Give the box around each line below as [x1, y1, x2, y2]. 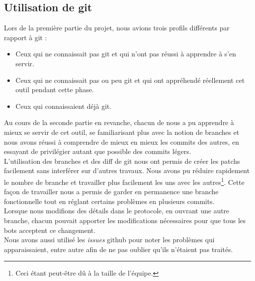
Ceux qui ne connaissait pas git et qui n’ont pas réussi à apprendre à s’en [15, 49, 236, 59]
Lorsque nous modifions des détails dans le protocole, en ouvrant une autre [4, 205, 229, 216]
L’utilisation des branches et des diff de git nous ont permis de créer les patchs [4, 155, 240, 166]
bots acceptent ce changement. [4, 225, 96, 235]
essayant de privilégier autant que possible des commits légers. [4, 146, 191, 156]
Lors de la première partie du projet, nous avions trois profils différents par [4, 23, 229, 33]
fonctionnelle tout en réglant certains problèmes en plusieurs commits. [4, 196, 215, 206]
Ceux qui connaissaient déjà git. [15, 101, 112, 111]
